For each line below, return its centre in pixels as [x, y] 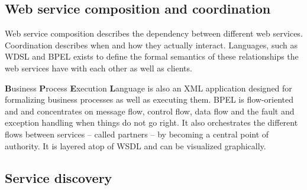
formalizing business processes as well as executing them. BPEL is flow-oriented [149, 99]
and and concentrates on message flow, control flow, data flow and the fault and [150, 111]
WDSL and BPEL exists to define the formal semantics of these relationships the [152, 56]
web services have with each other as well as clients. [98, 68]
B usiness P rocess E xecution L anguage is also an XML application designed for [148, 88]
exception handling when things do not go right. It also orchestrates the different [151, 122]
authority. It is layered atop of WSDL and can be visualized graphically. [135, 145]
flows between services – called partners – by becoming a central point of [137, 134]
